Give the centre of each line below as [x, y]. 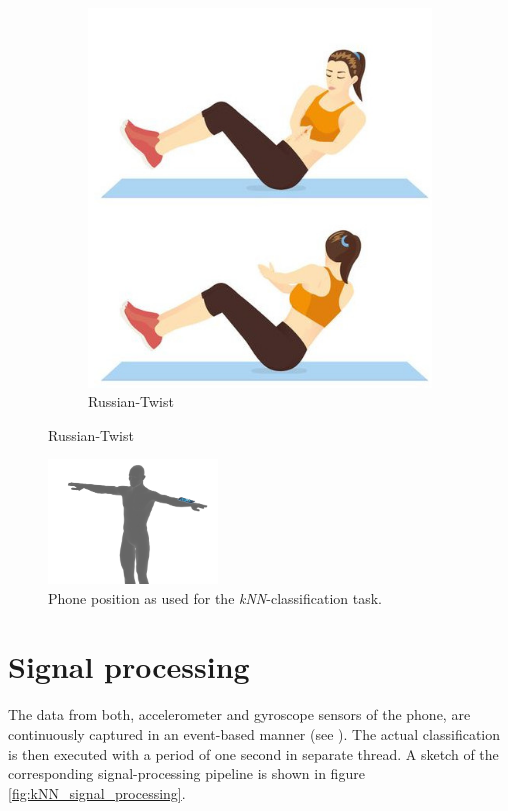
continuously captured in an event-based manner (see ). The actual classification [254, 733]
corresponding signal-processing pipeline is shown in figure [186, 773]
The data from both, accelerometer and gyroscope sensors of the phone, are [239, 714]
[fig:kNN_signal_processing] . [97, 792]
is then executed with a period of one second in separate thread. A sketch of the [253, 753]
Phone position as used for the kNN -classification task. [215, 597]
